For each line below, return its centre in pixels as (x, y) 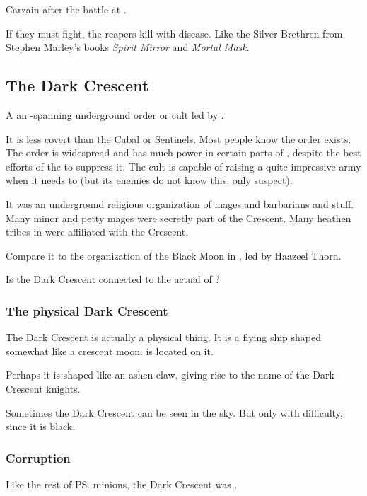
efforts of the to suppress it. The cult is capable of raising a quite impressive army (183, 166)
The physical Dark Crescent (87, 310)
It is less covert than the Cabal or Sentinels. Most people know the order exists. (179, 138)
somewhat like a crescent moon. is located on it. (110, 351)
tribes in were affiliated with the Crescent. (97, 232)
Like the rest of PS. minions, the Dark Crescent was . (122, 484)
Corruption (38, 457)
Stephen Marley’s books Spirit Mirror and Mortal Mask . (128, 47)
